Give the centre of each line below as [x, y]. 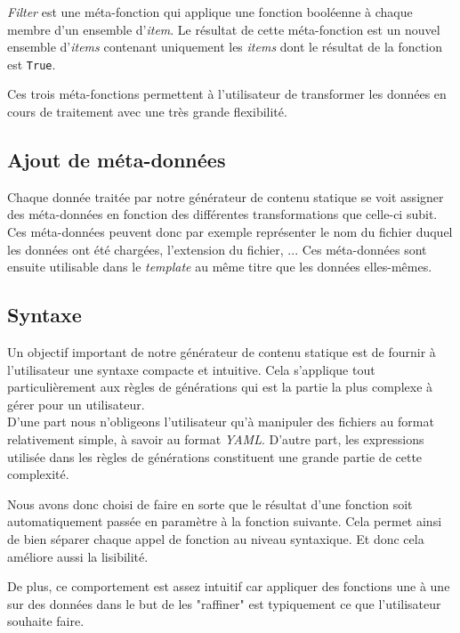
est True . [32, 64]
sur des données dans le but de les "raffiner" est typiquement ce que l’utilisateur [224, 603]
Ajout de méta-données [117, 160]
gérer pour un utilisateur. [76, 404]
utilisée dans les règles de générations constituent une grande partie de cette [215, 456]
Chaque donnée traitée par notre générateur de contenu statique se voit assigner [226, 196]
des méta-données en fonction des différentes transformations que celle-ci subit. [222, 214]
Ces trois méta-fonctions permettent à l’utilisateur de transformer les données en [227, 94]
